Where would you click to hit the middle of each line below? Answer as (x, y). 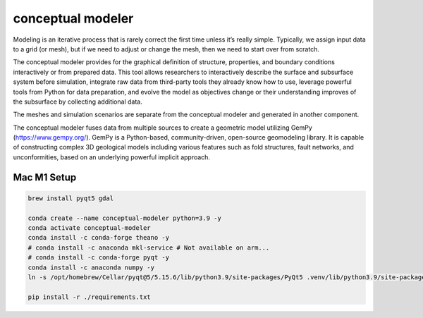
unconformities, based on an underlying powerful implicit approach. (112, 157)
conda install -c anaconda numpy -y (91, 267)
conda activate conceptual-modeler (89, 228)
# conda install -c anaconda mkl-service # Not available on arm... (149, 247)
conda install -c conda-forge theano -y (98, 238)
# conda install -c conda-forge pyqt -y (98, 258)
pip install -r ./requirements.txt (89, 297)
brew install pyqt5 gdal (71, 198)
